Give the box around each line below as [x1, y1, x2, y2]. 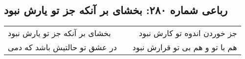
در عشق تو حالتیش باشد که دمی [8, 41, 117, 53]
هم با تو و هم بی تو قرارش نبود [132, 41, 237, 53]
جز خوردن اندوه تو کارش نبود [139, 27, 237, 39]
